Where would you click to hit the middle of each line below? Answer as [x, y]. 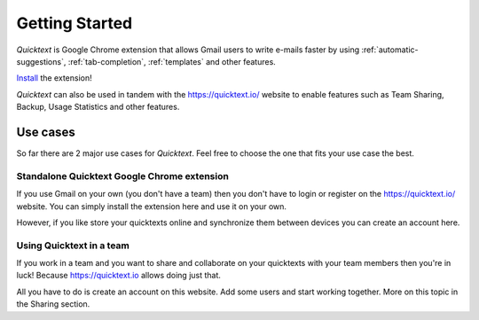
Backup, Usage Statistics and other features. [98, 107]
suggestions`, [41, 61]
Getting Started [75, 23]
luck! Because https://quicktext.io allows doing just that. [119, 276]
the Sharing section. [53, 304]
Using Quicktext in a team [73, 246]
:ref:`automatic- [390, 50]
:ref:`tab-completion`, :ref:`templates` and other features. [172, 61]
